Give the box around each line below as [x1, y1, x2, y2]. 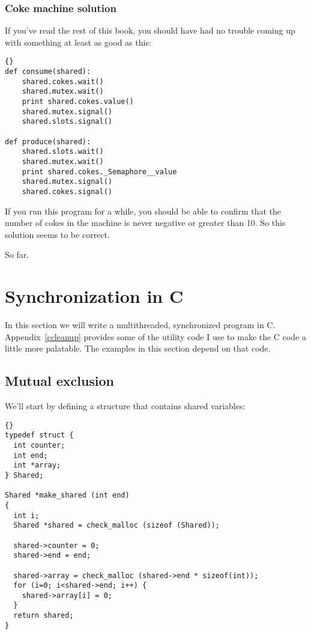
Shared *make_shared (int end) [5, 491, 130, 500]
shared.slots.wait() [22, 147, 104, 156]
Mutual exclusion [5, 371, 115, 390]
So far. [5, 248, 29, 261]
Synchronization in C [5, 284, 184, 308]
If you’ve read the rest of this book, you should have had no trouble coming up [5, 24, 295, 37]
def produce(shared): [5, 137, 91, 146]
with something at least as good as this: [5, 35, 151, 48]
